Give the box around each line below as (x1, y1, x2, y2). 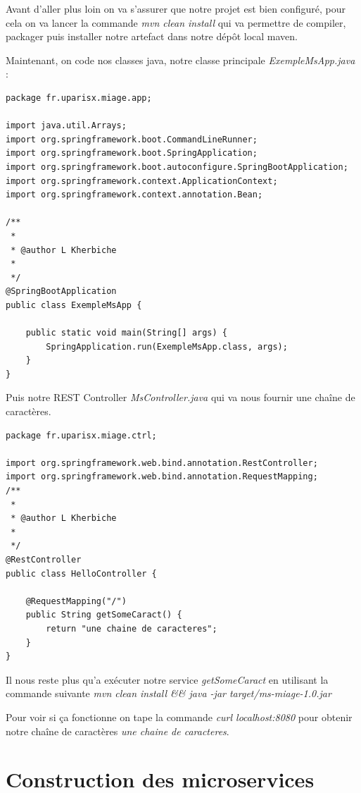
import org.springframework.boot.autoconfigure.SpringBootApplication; (6, 161, 348, 172)
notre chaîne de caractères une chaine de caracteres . (6, 723, 229, 738)
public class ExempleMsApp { (6, 300, 142, 310)
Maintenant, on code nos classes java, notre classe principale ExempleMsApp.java (6, 52, 355, 67)
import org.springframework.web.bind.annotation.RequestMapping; (6, 472, 318, 482)
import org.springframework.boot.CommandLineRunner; (6, 134, 258, 145)
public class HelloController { (6, 568, 157, 579)
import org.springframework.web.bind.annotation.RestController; (6, 457, 318, 468)
